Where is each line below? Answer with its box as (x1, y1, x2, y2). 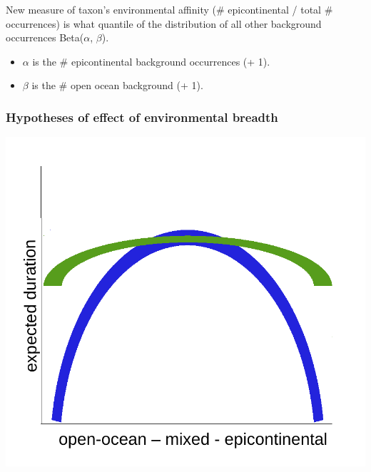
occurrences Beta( (6, 30, 84, 45)
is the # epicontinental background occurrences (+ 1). (32, 53, 270, 68)
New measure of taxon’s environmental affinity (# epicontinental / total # (6, 2, 333, 16)
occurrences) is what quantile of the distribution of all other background (6, 16, 322, 31)
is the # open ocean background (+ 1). (31, 78, 203, 93)
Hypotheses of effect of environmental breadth (6, 108, 278, 125)
